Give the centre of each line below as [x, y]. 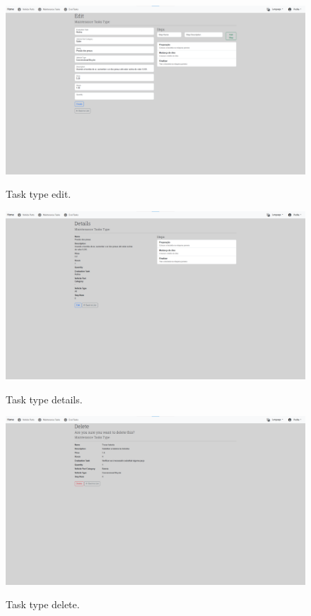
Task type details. [44, 399]
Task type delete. [43, 604]
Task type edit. [39, 194]
